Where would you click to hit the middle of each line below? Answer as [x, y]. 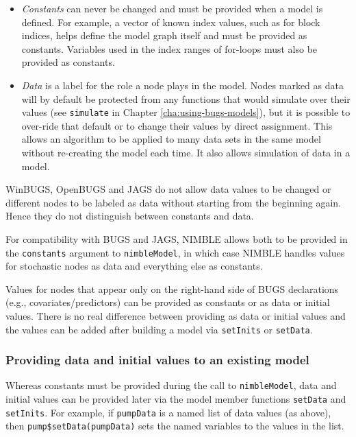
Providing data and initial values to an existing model [157, 360]
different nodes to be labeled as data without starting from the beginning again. [173, 202]
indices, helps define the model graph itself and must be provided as [164, 35]
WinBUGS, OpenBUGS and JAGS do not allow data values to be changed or [168, 189]
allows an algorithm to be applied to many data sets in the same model [171, 139]
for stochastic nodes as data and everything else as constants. [134, 266]
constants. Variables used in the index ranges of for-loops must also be [169, 48]
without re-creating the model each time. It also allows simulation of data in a [186, 152]
